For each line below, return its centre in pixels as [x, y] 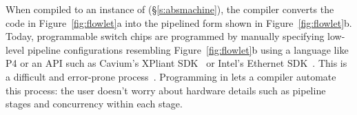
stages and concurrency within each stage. [94, 104]
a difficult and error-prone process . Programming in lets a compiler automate [171, 76]
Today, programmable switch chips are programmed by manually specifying [165, 36]
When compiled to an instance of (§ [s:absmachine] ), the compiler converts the [170, 9]
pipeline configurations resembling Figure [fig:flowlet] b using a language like [188, 49]
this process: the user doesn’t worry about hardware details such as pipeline [166, 90]
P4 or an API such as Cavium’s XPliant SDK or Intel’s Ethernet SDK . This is [176, 63]
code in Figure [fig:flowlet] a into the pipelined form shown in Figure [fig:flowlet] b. [179, 22]
